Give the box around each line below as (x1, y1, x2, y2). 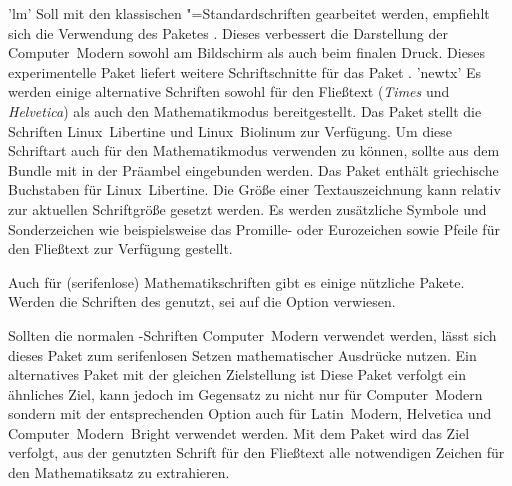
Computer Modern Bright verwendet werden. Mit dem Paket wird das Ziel (8, 422, 470, 443)
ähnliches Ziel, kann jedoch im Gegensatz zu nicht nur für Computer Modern (8, 383, 483, 404)
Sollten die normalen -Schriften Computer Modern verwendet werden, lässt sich (8, 324, 497, 345)
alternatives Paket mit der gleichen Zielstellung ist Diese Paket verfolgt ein (8, 364, 466, 385)
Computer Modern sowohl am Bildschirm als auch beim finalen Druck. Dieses (8, 42, 486, 63)
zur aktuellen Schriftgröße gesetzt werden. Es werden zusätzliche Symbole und (8, 198, 487, 219)
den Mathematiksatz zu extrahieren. (8, 462, 230, 483)
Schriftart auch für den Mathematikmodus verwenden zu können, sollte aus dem (8, 140, 500, 161)
